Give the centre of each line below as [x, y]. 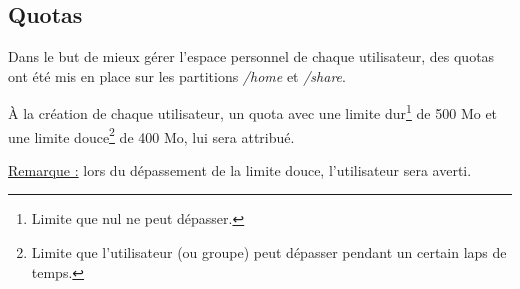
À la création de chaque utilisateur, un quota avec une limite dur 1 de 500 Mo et [253, 112]
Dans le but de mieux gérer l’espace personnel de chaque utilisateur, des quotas [251, 56]
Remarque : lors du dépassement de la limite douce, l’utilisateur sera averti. [240, 169]
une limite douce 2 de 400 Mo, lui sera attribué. [151, 135]
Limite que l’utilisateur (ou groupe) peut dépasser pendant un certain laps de [269, 252]
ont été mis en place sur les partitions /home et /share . [177, 75]
